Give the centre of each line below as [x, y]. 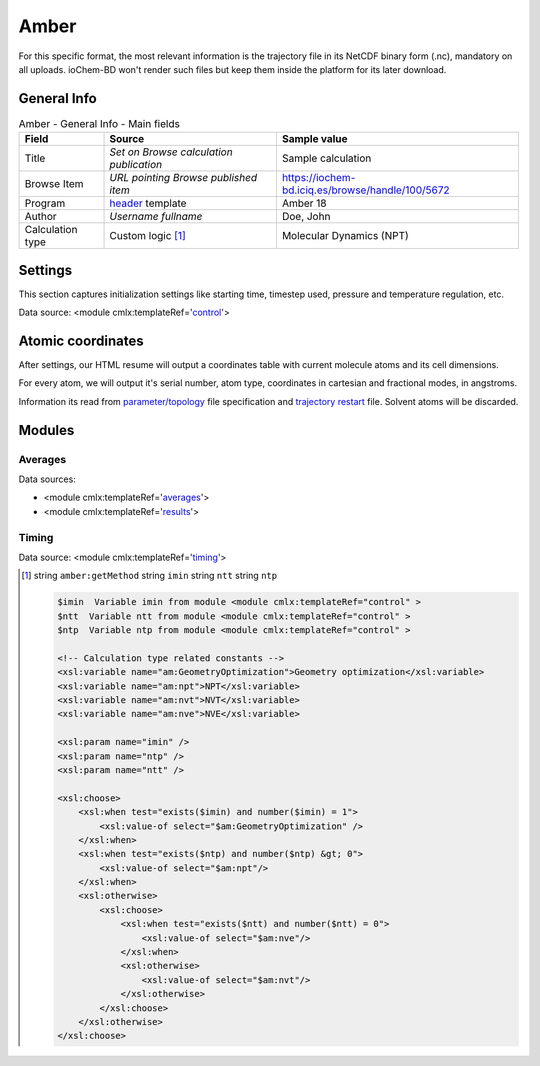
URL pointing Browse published [183, 178]
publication [136, 165]
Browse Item [54, 184]
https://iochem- [318, 178]
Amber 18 [304, 203]
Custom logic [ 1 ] [148, 236]
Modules [46, 430]
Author [40, 217]
